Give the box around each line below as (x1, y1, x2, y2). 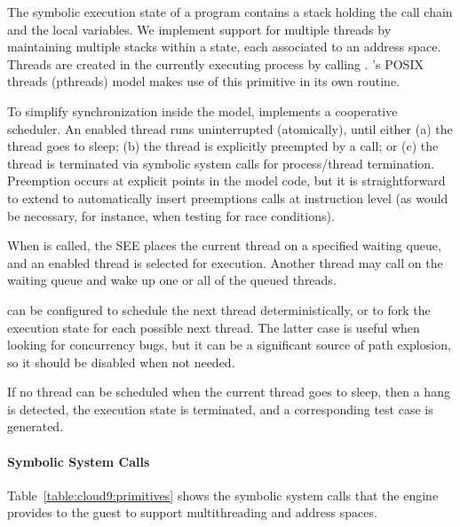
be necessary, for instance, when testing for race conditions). (7, 206, 335, 224)
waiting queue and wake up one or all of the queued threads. (7, 271, 337, 289)
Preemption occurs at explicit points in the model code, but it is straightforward (7, 171, 446, 190)
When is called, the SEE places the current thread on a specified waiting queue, (7, 236, 441, 255)
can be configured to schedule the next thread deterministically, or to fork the (7, 300, 431, 319)
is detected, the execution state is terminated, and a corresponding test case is (7, 399, 433, 418)
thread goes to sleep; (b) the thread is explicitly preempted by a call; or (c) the (7, 137, 439, 155)
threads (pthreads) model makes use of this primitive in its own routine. (7, 72, 401, 90)
